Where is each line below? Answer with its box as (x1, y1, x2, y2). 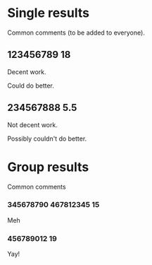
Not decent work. (7, 120, 58, 129)
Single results (7, 5, 90, 21)
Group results (7, 159, 89, 175)
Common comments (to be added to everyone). (7, 28, 146, 37)
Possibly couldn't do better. (7, 134, 87, 143)
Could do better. (7, 81, 55, 90)
